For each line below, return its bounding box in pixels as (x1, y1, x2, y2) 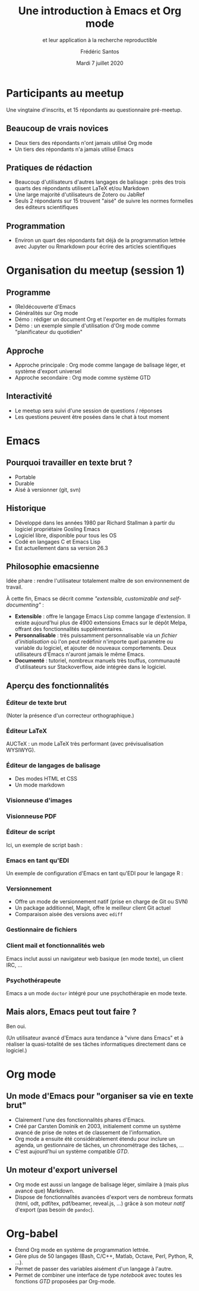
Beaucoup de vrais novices (6, 124, 109, 134)
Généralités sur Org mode (14, 310, 78, 317)
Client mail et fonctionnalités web (6, 942, 105, 950)
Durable (14, 479, 34, 487)
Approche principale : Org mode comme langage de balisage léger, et (14, 361, 186, 368)
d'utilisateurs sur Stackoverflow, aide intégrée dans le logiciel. (14, 664, 166, 671)
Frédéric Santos (80, 48, 119, 55)
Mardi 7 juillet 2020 (76, 59, 124, 67)
